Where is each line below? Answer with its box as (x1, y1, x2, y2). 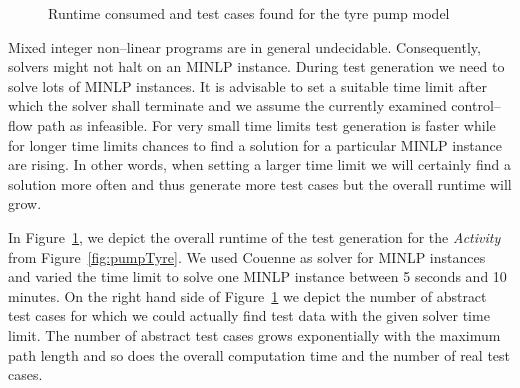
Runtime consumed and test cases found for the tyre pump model (48, 3, 450, 23)
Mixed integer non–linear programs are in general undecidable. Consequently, (8, 36, 481, 57)
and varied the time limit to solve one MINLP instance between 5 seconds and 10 (8, 266, 507, 287)
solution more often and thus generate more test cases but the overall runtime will (8, 173, 512, 194)
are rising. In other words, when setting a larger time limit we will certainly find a (8, 154, 511, 175)
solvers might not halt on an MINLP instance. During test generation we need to (8, 56, 505, 77)
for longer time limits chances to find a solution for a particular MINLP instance (8, 134, 503, 155)
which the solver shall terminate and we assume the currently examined (8, 95, 447, 116)
